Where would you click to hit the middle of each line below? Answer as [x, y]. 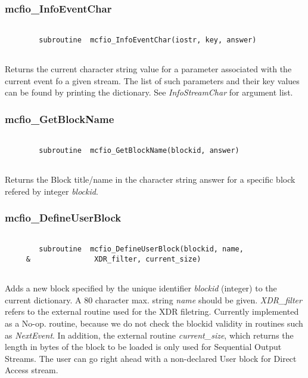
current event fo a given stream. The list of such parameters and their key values [152, 80]
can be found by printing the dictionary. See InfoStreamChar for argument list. [149, 92]
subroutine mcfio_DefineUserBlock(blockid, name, [141, 249]
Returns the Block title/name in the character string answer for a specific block [150, 179]
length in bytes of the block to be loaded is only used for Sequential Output [143, 347]
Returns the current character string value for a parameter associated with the [148, 69]
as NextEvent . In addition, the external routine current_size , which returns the [149, 335]
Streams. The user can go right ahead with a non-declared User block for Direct [151, 358]
